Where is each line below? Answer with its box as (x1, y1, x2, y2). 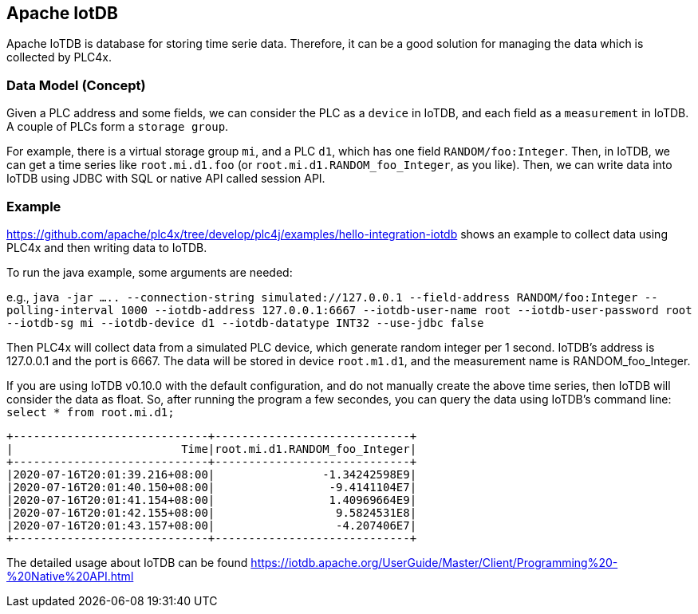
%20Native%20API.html (6, 569, 134, 583)
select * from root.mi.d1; (6, 405, 175, 419)
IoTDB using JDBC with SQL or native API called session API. (6, 171, 325, 186)
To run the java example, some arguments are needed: (6, 265, 293, 279)
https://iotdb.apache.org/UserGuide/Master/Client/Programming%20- (250, 555, 618, 569)
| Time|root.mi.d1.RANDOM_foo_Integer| (6, 442, 417, 455)
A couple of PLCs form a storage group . (6, 120, 229, 134)
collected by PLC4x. (6, 50, 112, 65)
